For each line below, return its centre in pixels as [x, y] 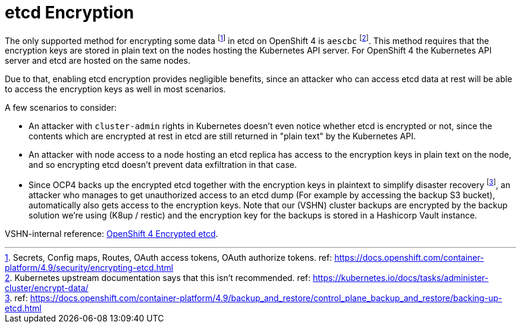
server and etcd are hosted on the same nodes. [98, 61]
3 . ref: [16, 298]
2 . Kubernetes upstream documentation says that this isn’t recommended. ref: [158, 278]
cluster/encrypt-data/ [47, 288]
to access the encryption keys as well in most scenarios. [115, 89]
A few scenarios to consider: [61, 108]
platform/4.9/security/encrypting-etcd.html [89, 268]
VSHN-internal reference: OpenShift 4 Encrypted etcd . [112, 234]
